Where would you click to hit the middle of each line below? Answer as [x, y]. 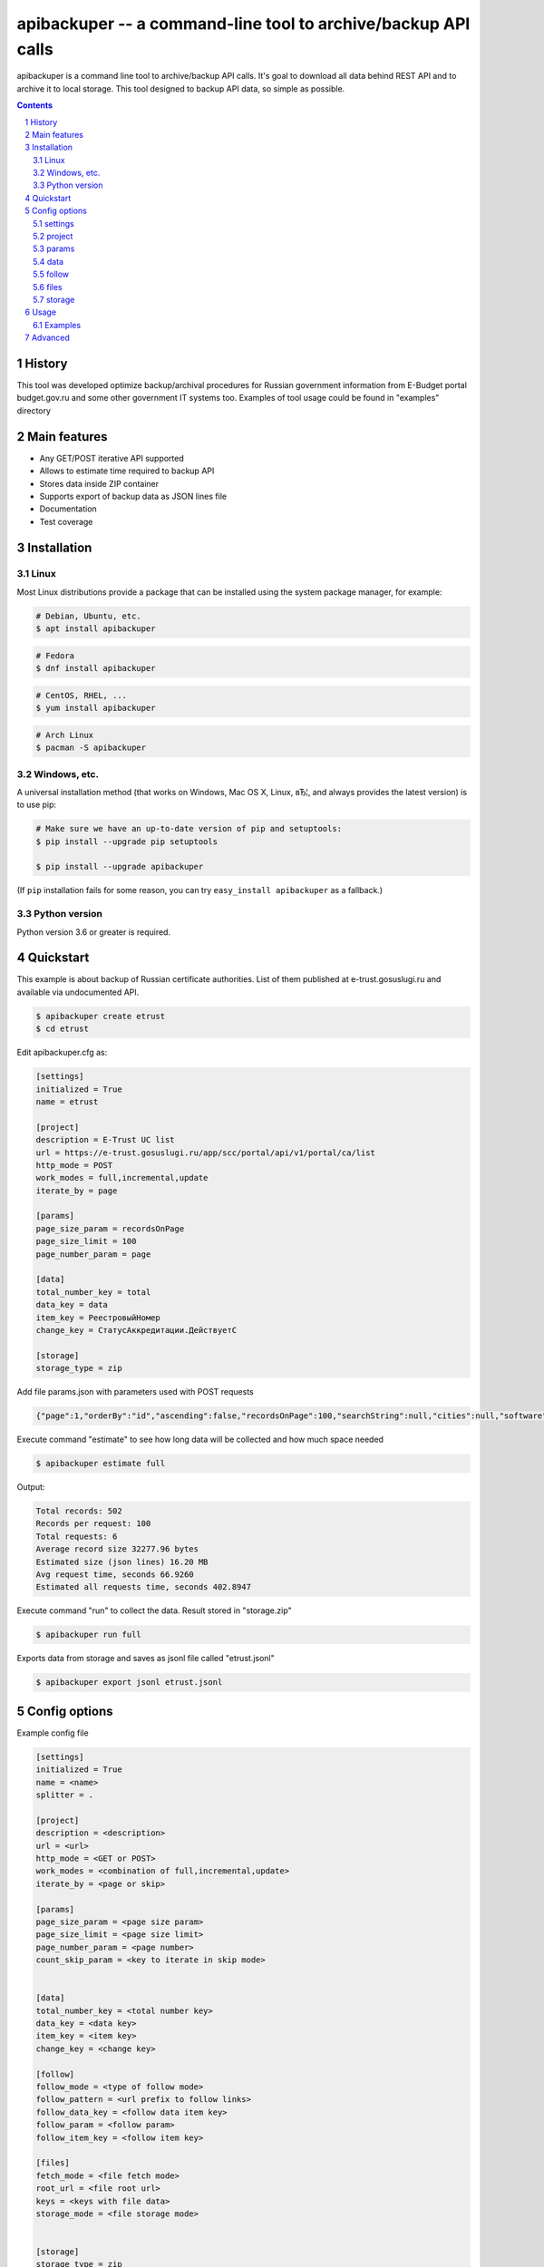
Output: [31, 1487]
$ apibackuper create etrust [101, 1016]
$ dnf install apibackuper [96, 668]
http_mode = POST [74, 1165]
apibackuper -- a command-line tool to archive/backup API [243, 24]
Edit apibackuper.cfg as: [62, 1053]
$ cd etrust [63, 1029]
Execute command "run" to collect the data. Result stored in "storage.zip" [154, 1610]
